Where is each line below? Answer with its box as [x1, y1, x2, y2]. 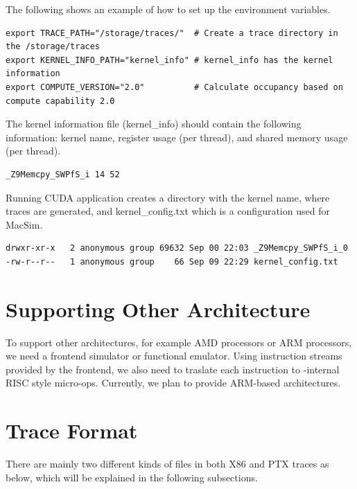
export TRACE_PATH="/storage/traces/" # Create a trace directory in [6, 28, 338, 38]
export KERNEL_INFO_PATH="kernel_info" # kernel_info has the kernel [6, 55, 333, 65]
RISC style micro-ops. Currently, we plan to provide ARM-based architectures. [6, 375, 341, 390]
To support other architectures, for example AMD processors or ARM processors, [6, 335, 352, 349]
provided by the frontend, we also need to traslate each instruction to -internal [6, 362, 340, 376]
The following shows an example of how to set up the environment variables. [6, 2, 331, 16]
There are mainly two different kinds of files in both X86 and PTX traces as [6, 456, 329, 471]
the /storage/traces [6, 42, 101, 52]
